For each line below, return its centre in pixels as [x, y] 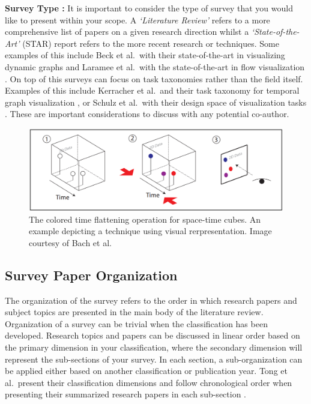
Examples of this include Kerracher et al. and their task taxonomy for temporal [152, 90]
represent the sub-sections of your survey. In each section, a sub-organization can [154, 359]
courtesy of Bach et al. [70, 242]
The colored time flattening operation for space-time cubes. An [145, 219]
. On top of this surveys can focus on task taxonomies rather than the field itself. [154, 78]
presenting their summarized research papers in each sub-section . [126, 394]
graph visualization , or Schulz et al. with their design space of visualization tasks [156, 102]
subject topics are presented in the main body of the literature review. [134, 312]
